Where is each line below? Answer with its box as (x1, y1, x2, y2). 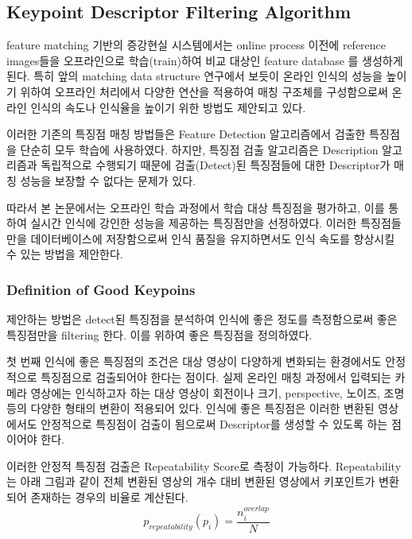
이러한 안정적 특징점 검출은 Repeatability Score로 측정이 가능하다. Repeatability (6, 457, 402, 474)
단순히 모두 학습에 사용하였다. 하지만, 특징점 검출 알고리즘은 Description (20, 141, 379, 157)
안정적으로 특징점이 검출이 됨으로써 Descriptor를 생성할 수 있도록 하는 (41, 415, 388, 432)
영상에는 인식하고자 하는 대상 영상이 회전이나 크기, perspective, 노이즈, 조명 (30, 384, 405, 401)
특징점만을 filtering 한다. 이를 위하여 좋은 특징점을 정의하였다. (6, 326, 313, 343)
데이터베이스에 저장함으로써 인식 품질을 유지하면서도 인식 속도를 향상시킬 (30, 230, 395, 246)
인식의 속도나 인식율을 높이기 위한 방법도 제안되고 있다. (30, 99, 306, 115)
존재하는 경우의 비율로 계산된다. (30, 489, 189, 506)
